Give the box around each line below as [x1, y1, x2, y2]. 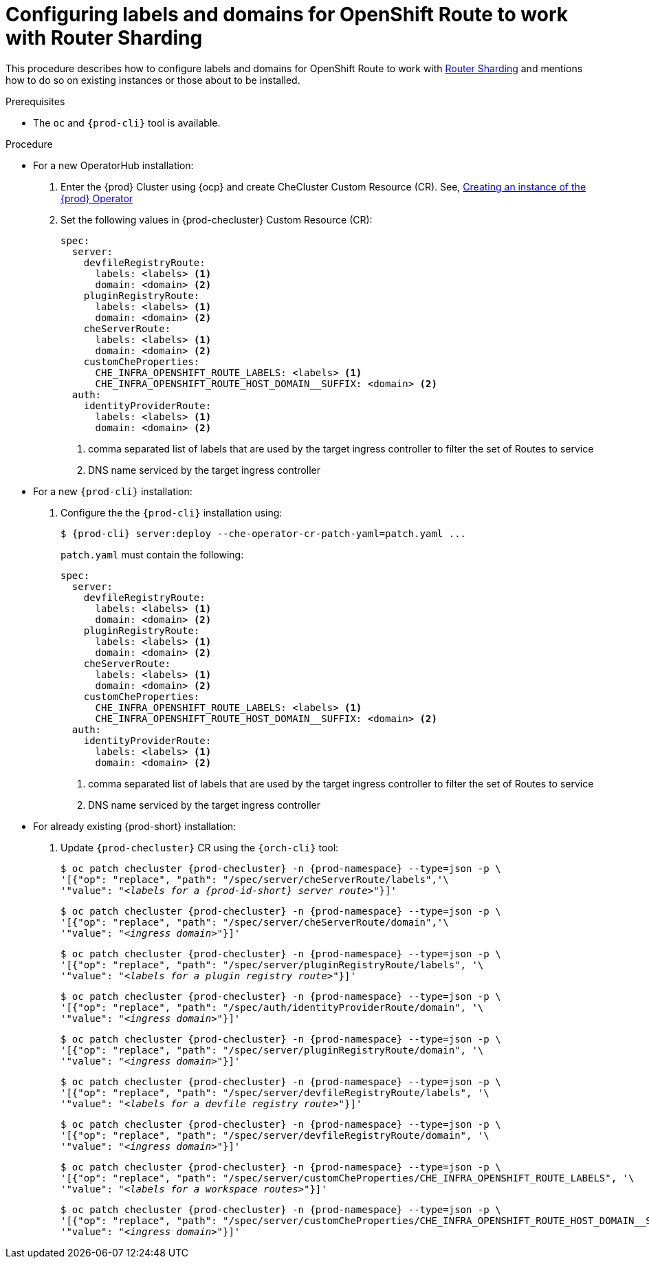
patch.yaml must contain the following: [60, 548, 244, 560]
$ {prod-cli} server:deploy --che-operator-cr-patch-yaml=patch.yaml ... [60, 527, 467, 539]
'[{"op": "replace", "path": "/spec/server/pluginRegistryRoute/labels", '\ [60, 959, 484, 970]
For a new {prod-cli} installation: [33, 485, 192, 497]
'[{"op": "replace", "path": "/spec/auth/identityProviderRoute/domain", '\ [60, 1001, 484, 1013]
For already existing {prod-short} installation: [33, 820, 236, 832]
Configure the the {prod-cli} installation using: [60, 506, 283, 519]
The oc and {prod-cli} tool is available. [33, 116, 221, 129]
